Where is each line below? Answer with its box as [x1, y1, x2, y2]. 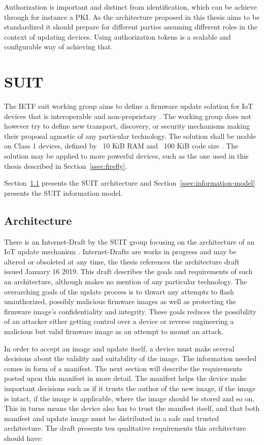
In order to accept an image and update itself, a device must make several [4, 343, 235, 353]
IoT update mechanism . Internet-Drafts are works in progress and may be [4, 246, 237, 257]
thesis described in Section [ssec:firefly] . [4, 160, 127, 171]
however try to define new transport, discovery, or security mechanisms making [4, 121, 250, 131]
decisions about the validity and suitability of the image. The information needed [4, 353, 257, 364]
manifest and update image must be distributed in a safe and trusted [4, 412, 219, 423]
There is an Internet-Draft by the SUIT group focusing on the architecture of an [4, 236, 254, 247]
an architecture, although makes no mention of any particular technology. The [4, 276, 247, 287]
